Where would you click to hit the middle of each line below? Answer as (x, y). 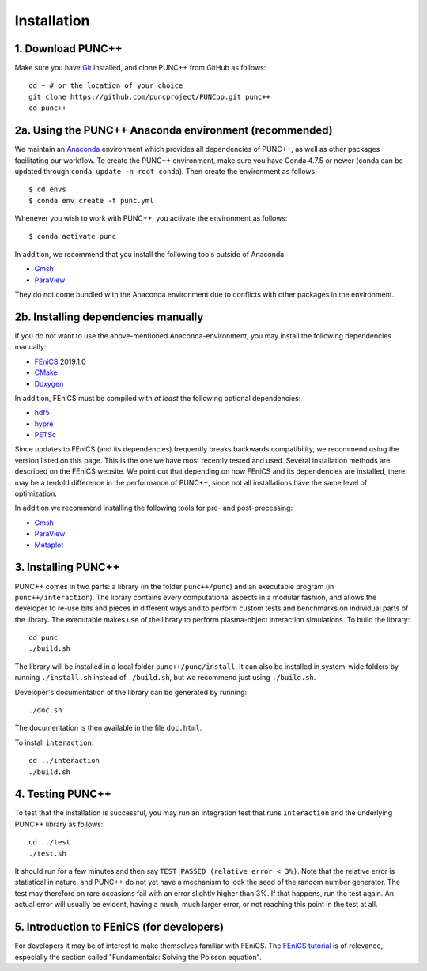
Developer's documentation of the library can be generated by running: (131, 692)
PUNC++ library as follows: (59, 824)
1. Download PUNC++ (68, 49)
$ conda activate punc (73, 236)
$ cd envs (47, 189)
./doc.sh (45, 710)
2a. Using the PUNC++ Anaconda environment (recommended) (174, 130)
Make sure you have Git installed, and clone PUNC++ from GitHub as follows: (140, 68)
